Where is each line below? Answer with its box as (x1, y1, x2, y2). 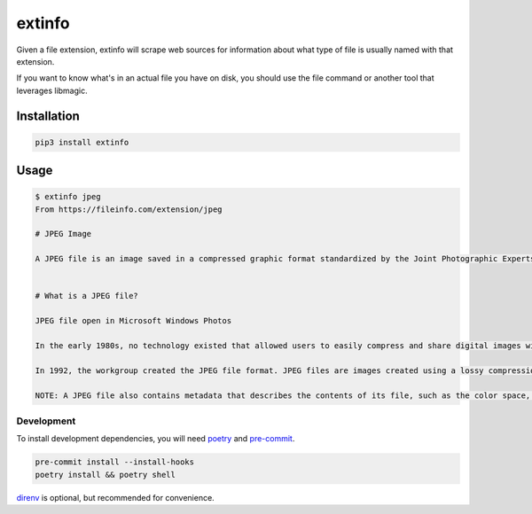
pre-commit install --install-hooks (35, 457, 195, 467)
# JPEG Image (35, 229, 92, 239)
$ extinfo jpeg (35, 191, 101, 202)
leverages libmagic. (16, 85, 88, 96)
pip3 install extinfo (35, 137, 129, 147)
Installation (16, 108, 80, 123)
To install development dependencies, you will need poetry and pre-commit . (16, 433, 295, 444)
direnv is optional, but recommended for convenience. (16, 492, 215, 502)
